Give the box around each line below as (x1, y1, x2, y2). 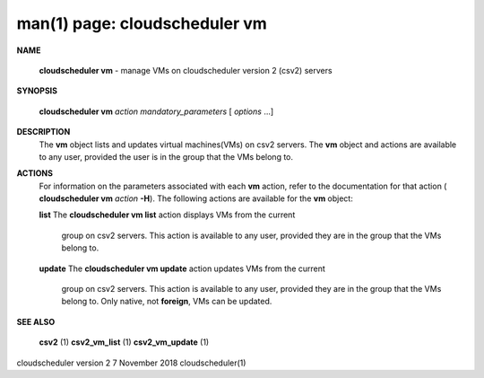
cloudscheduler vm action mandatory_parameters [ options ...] (39, 106, 274, 117)
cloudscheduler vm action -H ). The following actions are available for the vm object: (39, 193, 353, 204)
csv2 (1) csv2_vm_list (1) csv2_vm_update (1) (39, 337, 210, 347)
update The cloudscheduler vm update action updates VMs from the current (39, 263, 326, 274)
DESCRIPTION (16, 127, 71, 137)
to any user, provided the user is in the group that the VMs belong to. (39, 151, 294, 162)
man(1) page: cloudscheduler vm (16, 13, 268, 33)
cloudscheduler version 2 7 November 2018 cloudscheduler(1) (16, 357, 246, 368)
